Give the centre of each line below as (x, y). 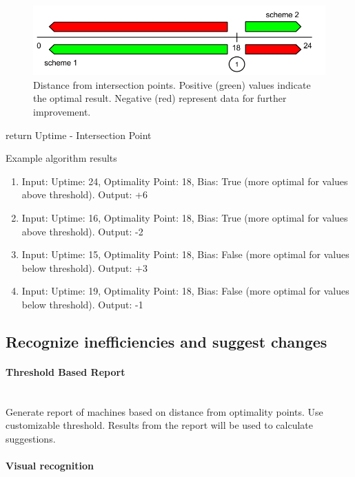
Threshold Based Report (65, 371)
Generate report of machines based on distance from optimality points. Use (164, 411)
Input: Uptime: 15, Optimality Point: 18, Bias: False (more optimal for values (185, 254)
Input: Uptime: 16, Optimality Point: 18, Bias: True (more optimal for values (185, 217)
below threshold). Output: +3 (84, 267)
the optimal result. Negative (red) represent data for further (160, 98)
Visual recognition (50, 466)
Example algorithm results (61, 158)
